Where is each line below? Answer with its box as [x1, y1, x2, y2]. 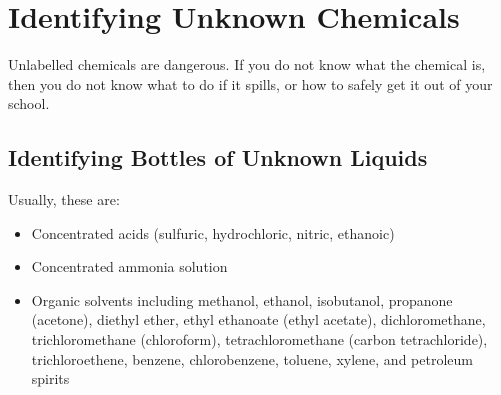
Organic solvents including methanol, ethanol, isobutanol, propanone [31, 289, 453, 310]
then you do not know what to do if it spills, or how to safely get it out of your [8, 73, 493, 94]
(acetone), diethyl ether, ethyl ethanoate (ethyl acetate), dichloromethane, [31, 309, 486, 330]
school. [8, 93, 50, 114]
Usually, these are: [8, 189, 120, 210]
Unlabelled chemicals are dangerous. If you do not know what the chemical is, [8, 54, 486, 75]
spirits [31, 368, 70, 389]
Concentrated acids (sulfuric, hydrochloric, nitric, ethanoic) [31, 222, 395, 243]
